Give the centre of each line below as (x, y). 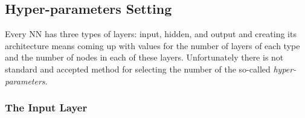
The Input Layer (46, 108)
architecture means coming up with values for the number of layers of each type (152, 45)
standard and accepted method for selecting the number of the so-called (138, 69)
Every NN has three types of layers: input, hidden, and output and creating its (151, 34)
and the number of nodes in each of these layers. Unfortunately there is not (144, 57)
